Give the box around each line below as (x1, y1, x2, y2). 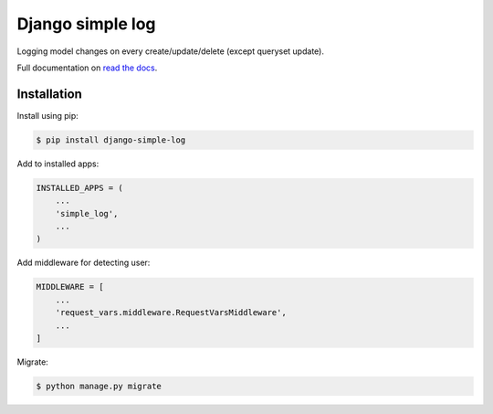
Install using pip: (16, 110, 79, 121)
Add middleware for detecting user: (16, 257, 151, 269)
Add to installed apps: (16, 158, 100, 169)
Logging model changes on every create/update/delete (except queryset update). (16, 46, 324, 57)
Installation (16, 86, 82, 101)
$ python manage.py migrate (36, 380, 162, 391)
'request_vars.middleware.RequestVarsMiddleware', (55, 307, 287, 318)
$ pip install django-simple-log (36, 134, 186, 145)
